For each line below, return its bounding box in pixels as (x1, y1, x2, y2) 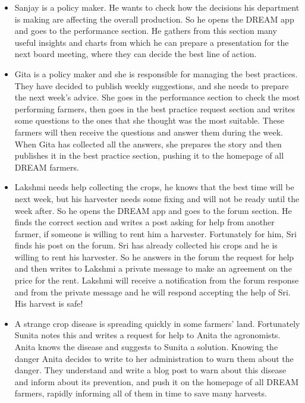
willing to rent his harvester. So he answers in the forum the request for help (14, 250, 294, 263)
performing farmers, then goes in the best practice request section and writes (14, 102, 295, 115)
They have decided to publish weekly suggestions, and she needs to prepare (14, 79, 289, 92)
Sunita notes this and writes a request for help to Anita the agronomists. (14, 329, 281, 341)
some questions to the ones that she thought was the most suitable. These (14, 114, 284, 127)
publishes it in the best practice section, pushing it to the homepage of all (14, 149, 284, 162)
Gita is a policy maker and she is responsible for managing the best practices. (14, 67, 298, 80)
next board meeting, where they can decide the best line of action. (14, 48, 257, 60)
